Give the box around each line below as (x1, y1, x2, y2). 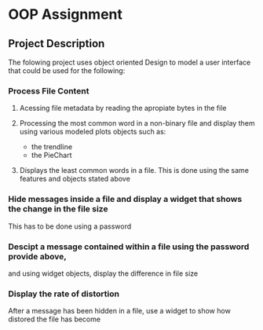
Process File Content (8, 85, 89, 96)
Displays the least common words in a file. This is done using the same (19, 166, 250, 175)
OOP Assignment (8, 5, 123, 24)
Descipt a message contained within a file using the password (8, 241, 250, 252)
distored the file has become (8, 314, 100, 324)
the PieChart (31, 151, 72, 160)
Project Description (8, 37, 105, 50)
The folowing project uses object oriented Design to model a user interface (8, 57, 251, 67)
